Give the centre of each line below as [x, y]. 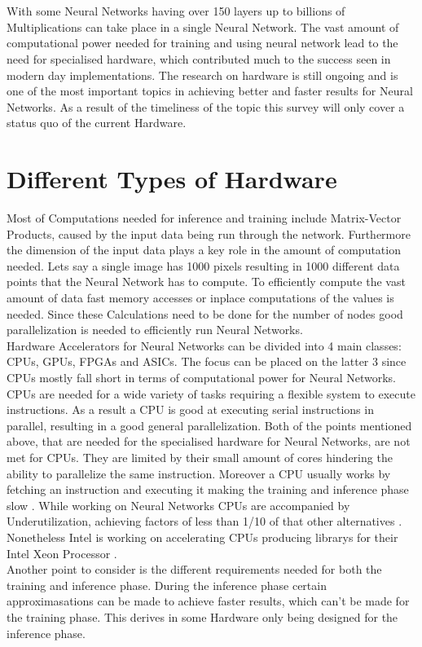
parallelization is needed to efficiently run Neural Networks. [155, 330]
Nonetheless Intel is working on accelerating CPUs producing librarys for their [202, 537]
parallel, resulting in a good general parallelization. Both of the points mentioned [209, 425]
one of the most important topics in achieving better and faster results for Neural [210, 91]
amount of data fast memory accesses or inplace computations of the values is [200, 298]
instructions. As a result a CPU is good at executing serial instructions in [190, 409]
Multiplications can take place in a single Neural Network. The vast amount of [203, 26]
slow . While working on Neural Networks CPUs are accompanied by [178, 505]
